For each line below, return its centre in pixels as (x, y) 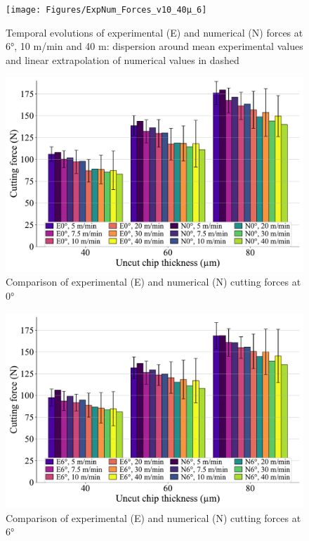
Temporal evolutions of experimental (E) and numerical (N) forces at (154, 32)
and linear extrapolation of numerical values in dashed (123, 59)
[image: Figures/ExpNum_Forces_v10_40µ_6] (106, 10)
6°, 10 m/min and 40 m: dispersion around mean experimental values (154, 46)
